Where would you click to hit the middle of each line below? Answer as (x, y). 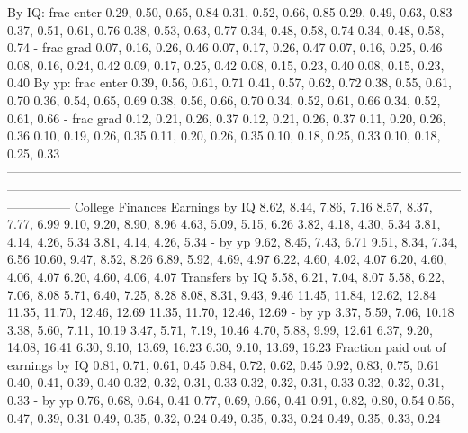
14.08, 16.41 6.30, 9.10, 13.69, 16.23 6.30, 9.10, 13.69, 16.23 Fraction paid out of (227, 347)
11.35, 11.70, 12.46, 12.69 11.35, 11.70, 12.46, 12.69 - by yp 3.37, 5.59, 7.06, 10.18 (231, 312)
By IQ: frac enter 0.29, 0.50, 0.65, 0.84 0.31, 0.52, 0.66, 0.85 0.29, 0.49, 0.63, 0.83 (230, 12)
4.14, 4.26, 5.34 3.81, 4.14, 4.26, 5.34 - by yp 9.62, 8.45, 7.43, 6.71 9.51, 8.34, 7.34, (233, 241)
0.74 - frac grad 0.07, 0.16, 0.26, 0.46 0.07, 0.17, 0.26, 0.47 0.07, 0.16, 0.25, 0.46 (225, 47)
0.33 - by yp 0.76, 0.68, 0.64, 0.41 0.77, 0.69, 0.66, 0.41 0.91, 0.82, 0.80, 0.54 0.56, (231, 400)
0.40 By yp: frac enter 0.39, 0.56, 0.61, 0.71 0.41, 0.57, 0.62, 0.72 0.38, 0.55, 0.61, (229, 82)
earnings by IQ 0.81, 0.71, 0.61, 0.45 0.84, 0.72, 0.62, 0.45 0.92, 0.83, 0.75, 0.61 (224, 364)
